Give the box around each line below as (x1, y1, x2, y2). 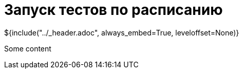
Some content (4, 44, 51, 53)
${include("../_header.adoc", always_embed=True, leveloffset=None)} (4, 28, 239, 37)
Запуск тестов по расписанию (4, 1, 223, 19)
